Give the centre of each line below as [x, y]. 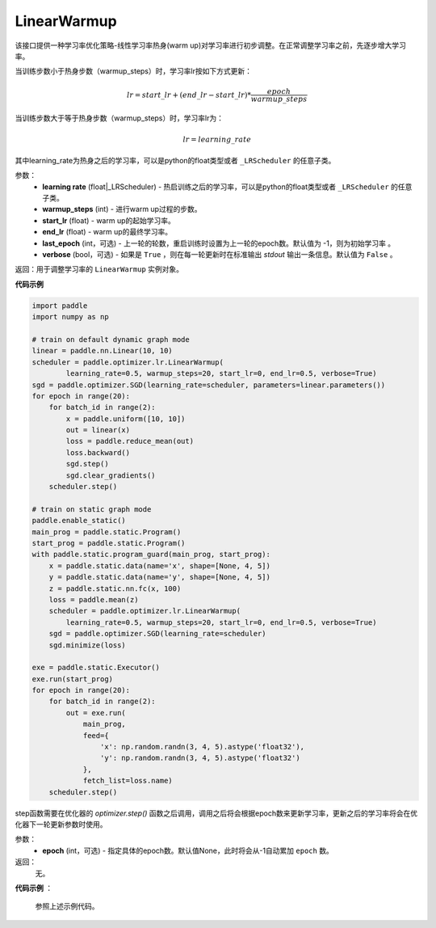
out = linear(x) [98, 430]
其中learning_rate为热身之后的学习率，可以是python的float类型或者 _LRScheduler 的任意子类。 [175, 160]
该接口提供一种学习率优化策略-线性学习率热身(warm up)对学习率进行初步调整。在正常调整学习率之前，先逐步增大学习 [211, 45]
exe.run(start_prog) [72, 679]
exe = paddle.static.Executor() [96, 668]
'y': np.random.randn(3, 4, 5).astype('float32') [200, 758]
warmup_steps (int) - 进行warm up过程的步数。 [122, 209]
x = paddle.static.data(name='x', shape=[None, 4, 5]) [159, 565]
